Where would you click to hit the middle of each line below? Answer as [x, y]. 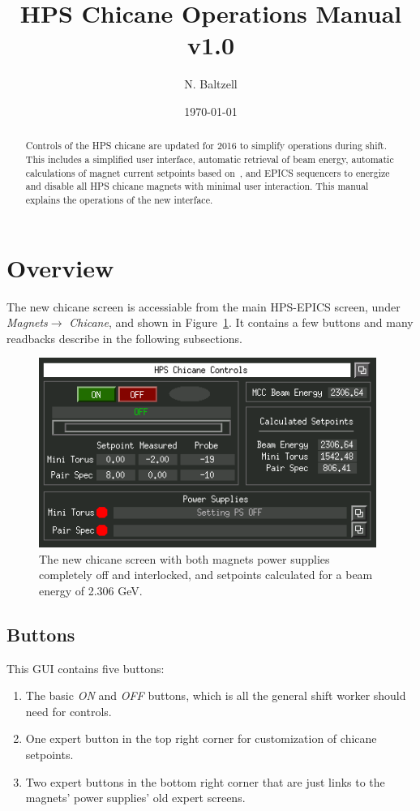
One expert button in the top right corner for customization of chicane [201, 738]
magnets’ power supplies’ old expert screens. [135, 798]
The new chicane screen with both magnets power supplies [184, 558]
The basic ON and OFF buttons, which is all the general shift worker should [216, 695]
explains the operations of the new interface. [119, 199]
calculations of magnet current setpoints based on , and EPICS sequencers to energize [208, 172]
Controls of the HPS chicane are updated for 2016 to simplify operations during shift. [206, 146]
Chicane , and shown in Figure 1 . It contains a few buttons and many [241, 322]
